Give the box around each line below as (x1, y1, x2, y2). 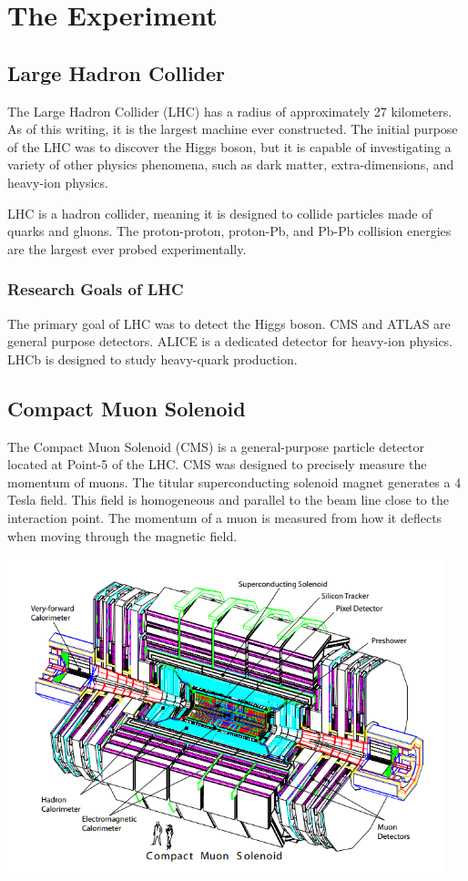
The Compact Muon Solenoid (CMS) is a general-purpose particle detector (7, 436, 425, 456)
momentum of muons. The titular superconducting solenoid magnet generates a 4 (7, 472, 462, 491)
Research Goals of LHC (7, 278, 184, 301)
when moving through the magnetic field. (7, 526, 238, 545)
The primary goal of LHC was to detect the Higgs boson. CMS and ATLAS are (7, 313, 451, 333)
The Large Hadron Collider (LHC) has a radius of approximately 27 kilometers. (7, 101, 453, 120)
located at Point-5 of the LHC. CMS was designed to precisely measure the (7, 455, 427, 474)
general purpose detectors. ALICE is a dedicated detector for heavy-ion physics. (7, 332, 453, 351)
